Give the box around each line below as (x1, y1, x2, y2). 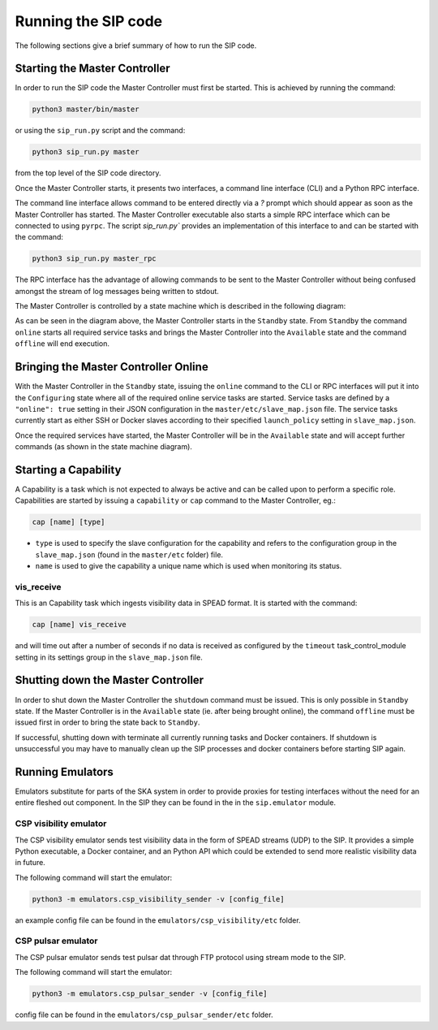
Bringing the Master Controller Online (15, 360, 208, 374)
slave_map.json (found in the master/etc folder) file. (35, 549, 223, 560)
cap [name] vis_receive (32, 620, 127, 630)
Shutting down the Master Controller (15, 673, 204, 687)
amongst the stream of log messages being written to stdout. (15, 286, 219, 296)
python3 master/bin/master (32, 105, 140, 114)
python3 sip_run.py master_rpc (32, 254, 157, 263)
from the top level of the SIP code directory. (15, 168, 161, 178)
